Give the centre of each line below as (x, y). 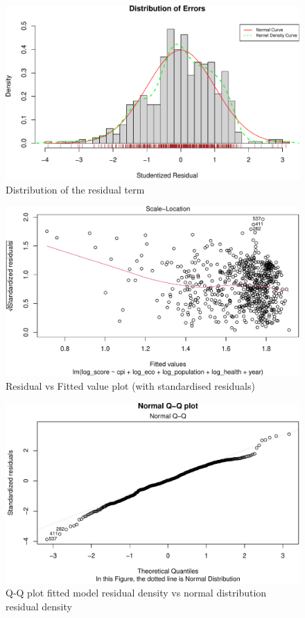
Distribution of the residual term (75, 189)
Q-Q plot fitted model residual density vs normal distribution (136, 593)
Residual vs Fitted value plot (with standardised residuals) (130, 386)
